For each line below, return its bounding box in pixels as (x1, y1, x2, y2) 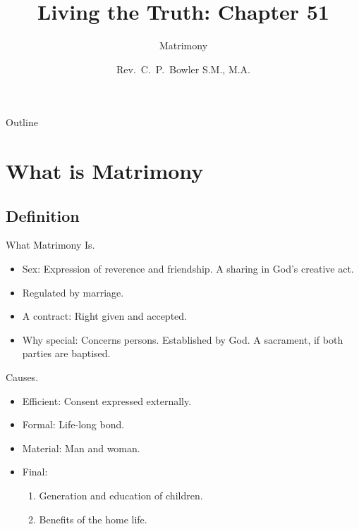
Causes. (6, 370, 39, 385)
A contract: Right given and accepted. (22, 309, 187, 323)
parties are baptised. (22, 346, 111, 361)
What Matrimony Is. (6, 237, 95, 252)
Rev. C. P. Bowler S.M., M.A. (116, 61, 251, 76)
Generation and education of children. (39, 488, 203, 503)
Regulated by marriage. (22, 285, 124, 299)
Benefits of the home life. (39, 511, 147, 526)
